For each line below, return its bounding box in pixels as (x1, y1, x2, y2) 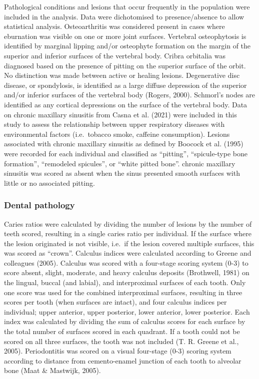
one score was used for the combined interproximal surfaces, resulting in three (4, 287, 242, 297)
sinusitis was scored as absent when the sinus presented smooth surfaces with (4, 168, 240, 178)
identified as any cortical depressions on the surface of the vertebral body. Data (4, 99, 247, 109)
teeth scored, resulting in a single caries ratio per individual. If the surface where (4, 228, 251, 239)
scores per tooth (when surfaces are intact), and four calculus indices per (4, 297, 227, 307)
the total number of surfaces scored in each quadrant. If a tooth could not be (4, 326, 240, 337)
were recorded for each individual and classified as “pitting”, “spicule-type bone (4, 148, 247, 158)
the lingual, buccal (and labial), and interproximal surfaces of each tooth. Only (4, 277, 246, 288)
